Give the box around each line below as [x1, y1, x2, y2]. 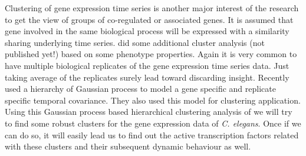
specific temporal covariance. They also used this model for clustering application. [5, 94, 301, 106]
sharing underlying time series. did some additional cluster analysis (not [5, 36, 265, 48]
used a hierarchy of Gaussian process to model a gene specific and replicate [5, 82, 276, 95]
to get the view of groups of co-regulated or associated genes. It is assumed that [5, 13, 294, 25]
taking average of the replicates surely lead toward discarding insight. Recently [5, 71, 289, 83]
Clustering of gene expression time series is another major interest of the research [5, 2, 299, 14]
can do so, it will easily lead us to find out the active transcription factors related [5, 128, 299, 141]
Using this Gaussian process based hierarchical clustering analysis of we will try [5, 105, 292, 118]
